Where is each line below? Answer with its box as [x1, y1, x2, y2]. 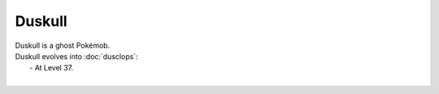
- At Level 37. [29, 63, 74, 73]
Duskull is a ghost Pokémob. [15, 41, 111, 50]
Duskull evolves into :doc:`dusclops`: [15, 51, 138, 61]
